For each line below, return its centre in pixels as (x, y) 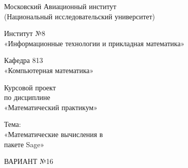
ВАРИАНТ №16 (29, 161)
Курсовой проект (30, 87)
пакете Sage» (24, 144)
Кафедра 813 (24, 60)
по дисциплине (27, 97)
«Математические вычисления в (54, 134)
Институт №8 (25, 33)
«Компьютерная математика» (49, 70)
